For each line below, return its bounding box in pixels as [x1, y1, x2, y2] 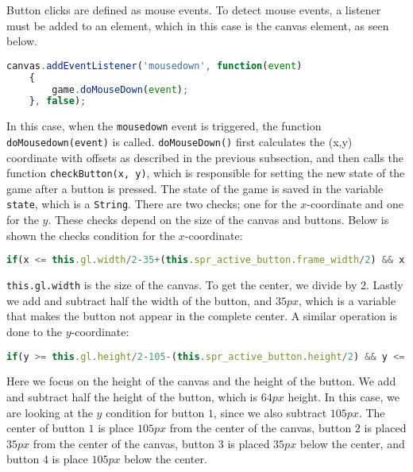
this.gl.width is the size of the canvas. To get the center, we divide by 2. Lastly [6, 277, 403, 293]
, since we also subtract [213, 404, 327, 420]
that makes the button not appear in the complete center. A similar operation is [6, 308, 397, 324]
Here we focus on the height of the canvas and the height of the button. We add [6, 373, 396, 389]
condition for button [106, 404, 205, 420]
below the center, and [299, 435, 405, 451]
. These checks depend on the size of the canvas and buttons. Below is [48, 211, 389, 228]
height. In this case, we [288, 389, 399, 405]
